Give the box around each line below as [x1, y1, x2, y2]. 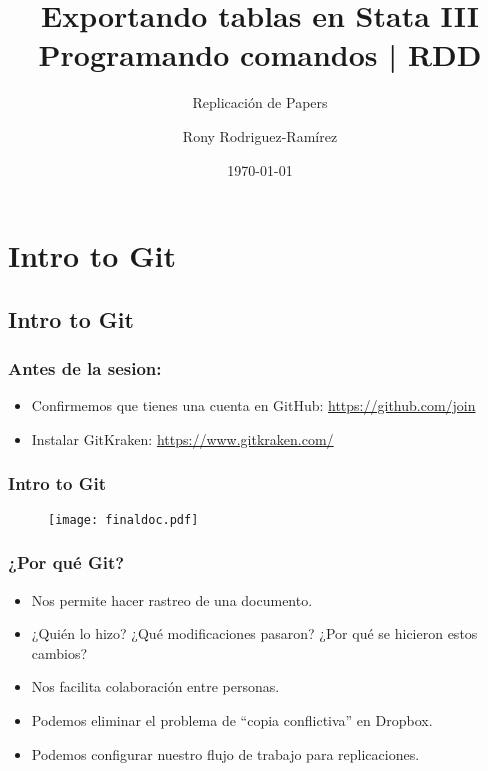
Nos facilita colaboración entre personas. [31, 676, 280, 697]
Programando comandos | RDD [38, 34, 482, 75]
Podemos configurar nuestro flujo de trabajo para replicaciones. [31, 743, 420, 764]
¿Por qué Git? [8, 550, 125, 575]
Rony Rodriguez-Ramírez [182, 125, 338, 146]
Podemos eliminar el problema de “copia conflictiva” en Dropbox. [31, 709, 433, 730]
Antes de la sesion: [8, 355, 162, 380]
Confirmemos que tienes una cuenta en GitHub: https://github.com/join [31, 395, 476, 416]
